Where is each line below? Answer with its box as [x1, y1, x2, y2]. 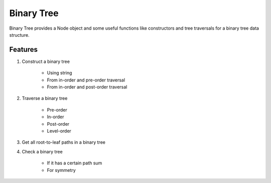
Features [9, 45, 38, 54]
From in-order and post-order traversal [47, 84, 127, 90]
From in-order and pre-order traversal [47, 77, 125, 83]
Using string [47, 70, 72, 76]
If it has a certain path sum [47, 160, 102, 166]
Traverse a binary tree [22, 96, 68, 102]
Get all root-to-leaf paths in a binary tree [22, 139, 105, 145]
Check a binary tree [22, 148, 63, 154]
